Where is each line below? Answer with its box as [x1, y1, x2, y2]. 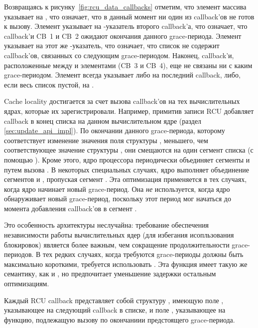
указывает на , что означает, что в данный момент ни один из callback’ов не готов [4, 11, 255, 21]
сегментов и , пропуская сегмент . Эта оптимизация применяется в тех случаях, [4, 174, 247, 184]
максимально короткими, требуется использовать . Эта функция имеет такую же [4, 258, 248, 269]
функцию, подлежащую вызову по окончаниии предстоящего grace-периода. [4, 314, 235, 325]
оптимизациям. [4, 278, 49, 289]
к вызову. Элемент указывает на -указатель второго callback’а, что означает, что [4, 21, 248, 31]
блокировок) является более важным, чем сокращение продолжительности [4, 239, 230, 249]
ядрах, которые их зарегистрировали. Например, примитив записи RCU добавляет [4, 105, 254, 116]
